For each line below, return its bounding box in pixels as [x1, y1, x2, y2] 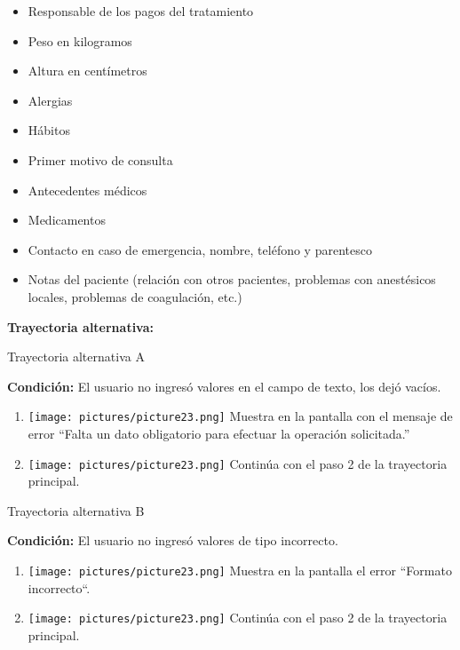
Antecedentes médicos [28, 180, 147, 199]
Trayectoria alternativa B [7, 501, 145, 519]
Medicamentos [28, 210, 106, 229]
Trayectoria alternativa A [7, 347, 145, 366]
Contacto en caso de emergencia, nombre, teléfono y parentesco [28, 240, 372, 258]
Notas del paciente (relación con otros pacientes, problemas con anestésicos [28, 270, 436, 289]
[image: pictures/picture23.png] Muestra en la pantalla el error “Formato [28, 561, 452, 579]
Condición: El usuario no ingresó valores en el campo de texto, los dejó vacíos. [7, 377, 441, 395]
